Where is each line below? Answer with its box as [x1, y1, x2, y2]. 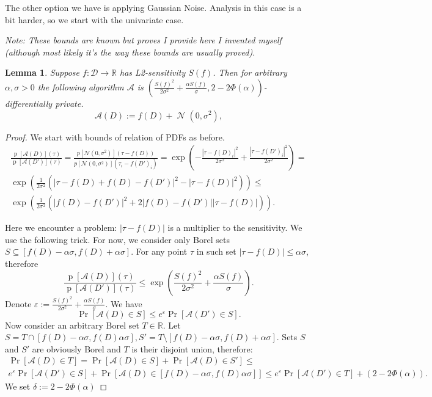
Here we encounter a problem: [5, 221, 117, 234]
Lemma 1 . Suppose [5, 66, 80, 79]
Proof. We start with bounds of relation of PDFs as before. [5, 130, 225, 143]
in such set [196, 245, 236, 258]
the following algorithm [37, 80, 124, 93]
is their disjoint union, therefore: [131, 342, 253, 355]
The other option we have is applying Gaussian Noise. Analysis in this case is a [5, 1, 302, 13]
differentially [5, 97, 53, 109]
